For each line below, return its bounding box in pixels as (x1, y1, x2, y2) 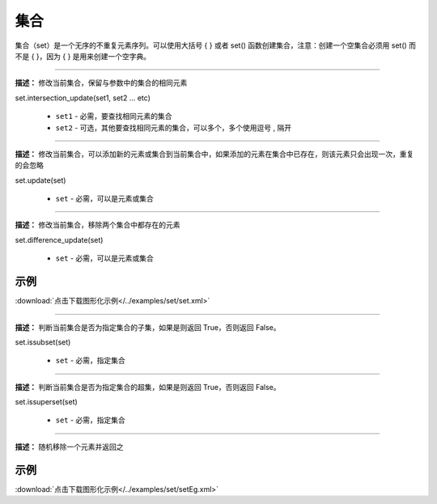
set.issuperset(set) (15, 397, 78, 407)
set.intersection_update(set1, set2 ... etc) (15, 93, 151, 103)
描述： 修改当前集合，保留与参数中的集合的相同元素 (15, 78, 188, 88)
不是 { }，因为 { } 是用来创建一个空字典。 (15, 51, 151, 61)
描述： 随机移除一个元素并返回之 (15, 442, 124, 451)
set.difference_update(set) (15, 235, 104, 244)
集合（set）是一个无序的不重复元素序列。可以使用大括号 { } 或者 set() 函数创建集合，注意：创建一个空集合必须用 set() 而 (15, 40, 417, 50)
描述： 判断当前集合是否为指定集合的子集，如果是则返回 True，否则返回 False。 (15, 322, 281, 332)
